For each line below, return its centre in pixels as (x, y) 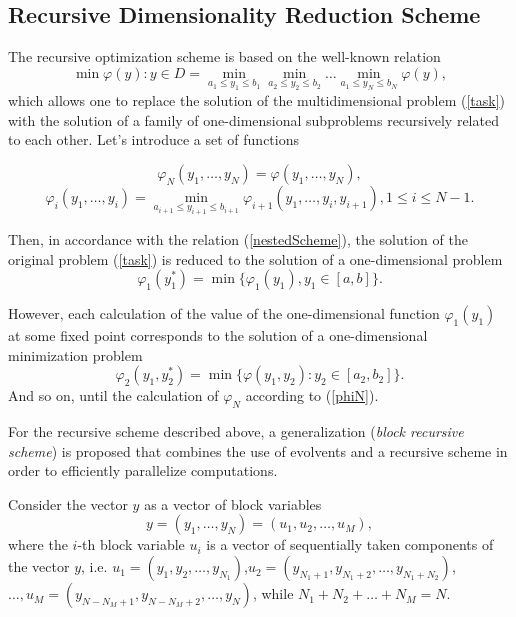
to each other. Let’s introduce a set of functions (153, 139)
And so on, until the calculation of (113, 395)
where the (38, 544)
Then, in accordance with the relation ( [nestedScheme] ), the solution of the (238, 238)
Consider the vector (68, 503)
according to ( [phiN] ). (312, 395)
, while (273, 593)
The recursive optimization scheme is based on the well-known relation (224, 56)
